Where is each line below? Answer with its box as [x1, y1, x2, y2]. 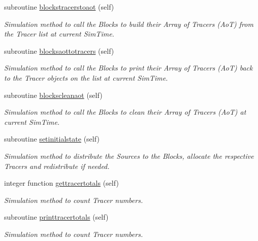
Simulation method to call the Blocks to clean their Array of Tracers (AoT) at [4, 107, 246, 117]
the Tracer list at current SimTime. [4, 28, 114, 39]
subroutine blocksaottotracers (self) [4, 45, 114, 56]
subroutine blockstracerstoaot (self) [4, 2, 114, 12]
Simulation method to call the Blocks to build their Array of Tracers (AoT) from [4, 18, 253, 29]
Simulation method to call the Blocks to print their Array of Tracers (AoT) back [4, 62, 253, 73]
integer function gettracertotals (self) [4, 178, 119, 188]
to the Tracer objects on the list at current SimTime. [4, 72, 168, 83]
